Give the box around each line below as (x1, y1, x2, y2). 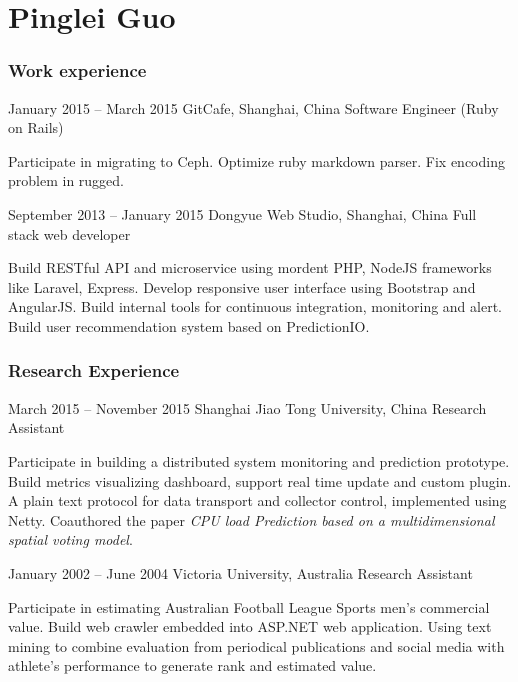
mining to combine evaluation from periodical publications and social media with (8, 635, 505, 656)
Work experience (8, 58, 147, 83)
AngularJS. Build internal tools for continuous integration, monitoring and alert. (8, 296, 502, 317)
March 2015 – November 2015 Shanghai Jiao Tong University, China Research (8, 397, 487, 418)
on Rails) (8, 117, 64, 138)
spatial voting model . (8, 529, 133, 550)
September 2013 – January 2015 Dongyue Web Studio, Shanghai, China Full (8, 203, 477, 224)
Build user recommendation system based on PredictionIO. (8, 315, 370, 336)
